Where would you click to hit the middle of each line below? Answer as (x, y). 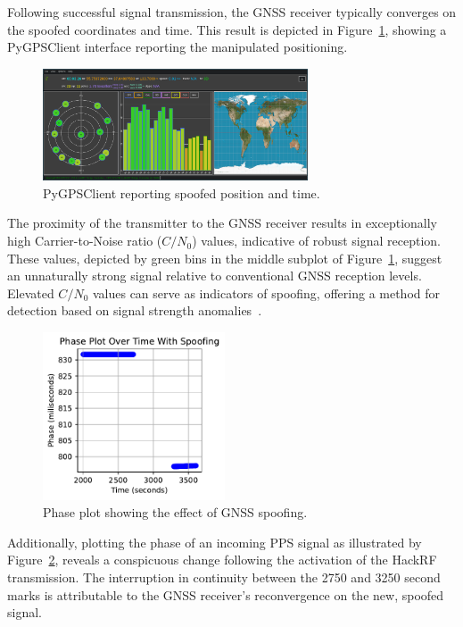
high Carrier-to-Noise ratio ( (85, 241)
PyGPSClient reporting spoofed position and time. (182, 192)
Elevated (31, 293)
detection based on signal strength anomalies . (135, 310)
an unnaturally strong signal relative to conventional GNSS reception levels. (215, 276)
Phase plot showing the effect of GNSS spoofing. (175, 512)
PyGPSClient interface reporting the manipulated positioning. (178, 47)
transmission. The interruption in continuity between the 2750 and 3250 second (224, 577)
